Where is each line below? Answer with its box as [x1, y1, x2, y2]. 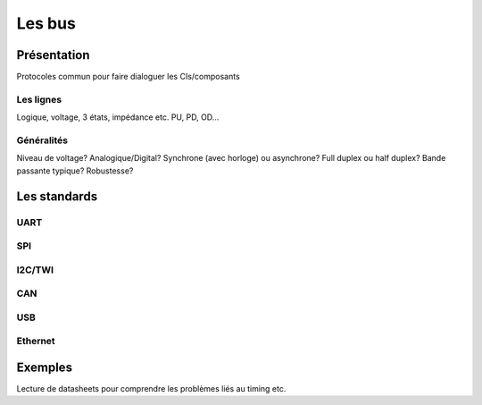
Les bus [16, 13, 76, 33]
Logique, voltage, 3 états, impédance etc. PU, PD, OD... [16, 112, 220, 122]
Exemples [16, 359, 73, 375]
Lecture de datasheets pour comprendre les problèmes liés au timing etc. [16, 384, 287, 394]
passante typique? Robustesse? [16, 165, 134, 176]
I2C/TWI [16, 264, 54, 276]
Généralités [16, 134, 69, 147]
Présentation [16, 47, 90, 63]
